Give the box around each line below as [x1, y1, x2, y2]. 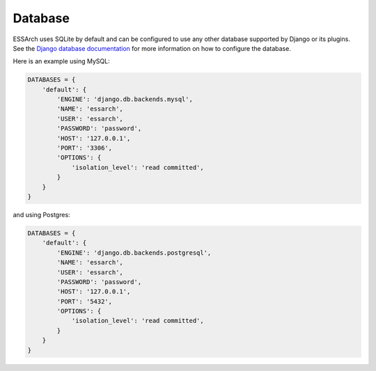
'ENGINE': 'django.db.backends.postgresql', [56, 248, 212, 257]
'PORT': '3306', [56, 144, 113, 152]
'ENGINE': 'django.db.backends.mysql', [56, 95, 193, 104]
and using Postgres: [13, 210, 70, 219]
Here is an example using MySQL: [13, 57, 111, 65]
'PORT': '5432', [56, 297, 113, 306]
